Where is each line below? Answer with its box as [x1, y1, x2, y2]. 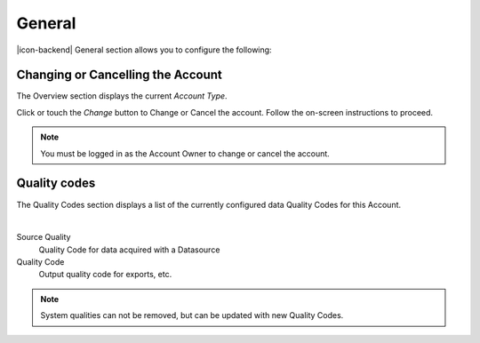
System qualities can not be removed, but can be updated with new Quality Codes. [40, 310, 344, 321]
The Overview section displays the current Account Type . [16, 91, 228, 101]
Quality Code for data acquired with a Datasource [38, 244, 220, 255]
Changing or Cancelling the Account [16, 68, 222, 83]
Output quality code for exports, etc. [38, 269, 172, 280]
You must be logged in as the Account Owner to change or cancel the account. [40, 148, 331, 159]
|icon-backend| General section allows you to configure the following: [16, 44, 272, 55]
